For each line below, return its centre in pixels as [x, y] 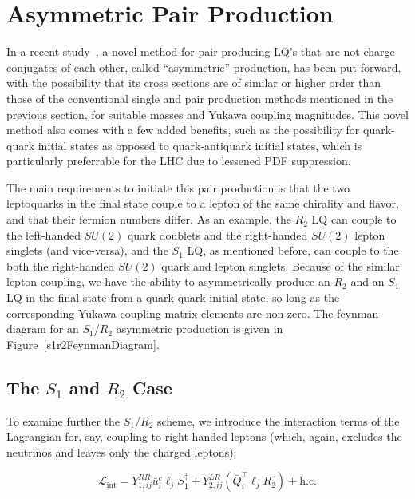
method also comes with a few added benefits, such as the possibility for [183, 130]
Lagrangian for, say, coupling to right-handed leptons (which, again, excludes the [204, 436]
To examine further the [63, 420]
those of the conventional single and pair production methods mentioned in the [200, 98]
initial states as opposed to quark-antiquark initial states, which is [200, 145]
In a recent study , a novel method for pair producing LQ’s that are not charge [201, 51]
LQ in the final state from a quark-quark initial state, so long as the [173, 297]
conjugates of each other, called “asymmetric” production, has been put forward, [204, 67]
